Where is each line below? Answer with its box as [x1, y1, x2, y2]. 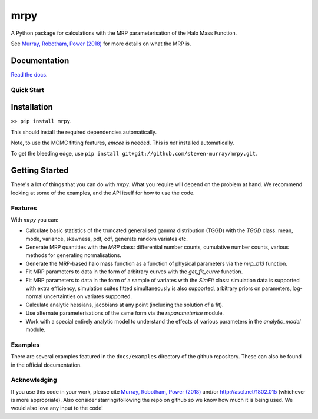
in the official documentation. [11, 361, 82, 368]
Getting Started [11, 166, 69, 176]
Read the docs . [11, 71, 48, 78]
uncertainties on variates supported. [44, 293, 132, 300]
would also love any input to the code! [11, 404, 103, 412]
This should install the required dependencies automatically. [11, 128, 157, 136]
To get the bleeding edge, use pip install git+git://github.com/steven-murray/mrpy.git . [11, 150, 257, 157]
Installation [11, 102, 53, 112]
